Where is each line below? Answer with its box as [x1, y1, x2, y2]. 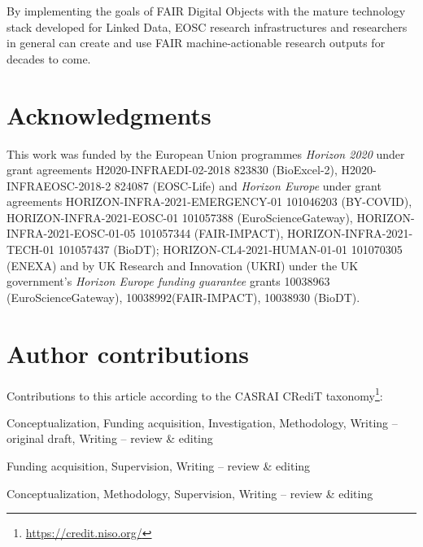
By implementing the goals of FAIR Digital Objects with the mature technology [7, 2, 406, 19]
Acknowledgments [7, 98, 211, 131]
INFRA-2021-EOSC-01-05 [7, 225, 136, 242]
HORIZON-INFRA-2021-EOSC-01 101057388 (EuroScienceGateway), [7, 208, 353, 225]
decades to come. [7, 50, 91, 67]
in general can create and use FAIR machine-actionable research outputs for [7, 34, 386, 51]
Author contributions [7, 336, 249, 370]
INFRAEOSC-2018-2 [7, 177, 111, 194]
